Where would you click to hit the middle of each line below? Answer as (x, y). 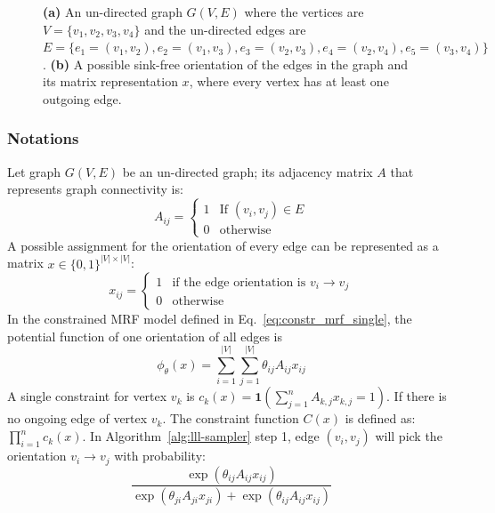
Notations (43, 138)
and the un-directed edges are (225, 29)
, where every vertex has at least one (289, 81)
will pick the (409, 436)
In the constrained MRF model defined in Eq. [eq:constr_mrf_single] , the (210, 319)
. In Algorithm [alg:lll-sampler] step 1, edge (201, 436)
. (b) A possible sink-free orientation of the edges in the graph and (226, 64)
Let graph (34, 171)
